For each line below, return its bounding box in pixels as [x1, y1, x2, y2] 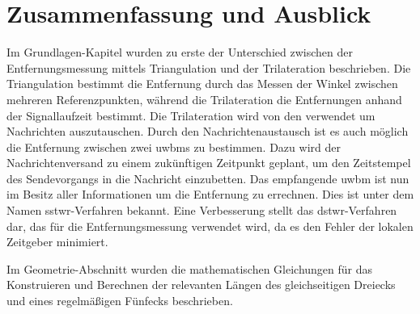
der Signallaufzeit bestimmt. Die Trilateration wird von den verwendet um [6, 107, 375, 124]
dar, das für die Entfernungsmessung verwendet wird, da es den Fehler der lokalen [6, 217, 414, 234]
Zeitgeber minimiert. [6, 233, 108, 250]
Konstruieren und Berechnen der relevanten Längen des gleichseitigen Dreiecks [6, 276, 396, 293]
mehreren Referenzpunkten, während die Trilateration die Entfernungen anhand [6, 90, 402, 107]
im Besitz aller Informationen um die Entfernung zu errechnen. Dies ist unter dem [6, 186, 414, 203]
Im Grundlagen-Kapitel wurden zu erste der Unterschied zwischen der [6, 44, 353, 61]
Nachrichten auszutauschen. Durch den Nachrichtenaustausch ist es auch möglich [6, 123, 409, 140]
